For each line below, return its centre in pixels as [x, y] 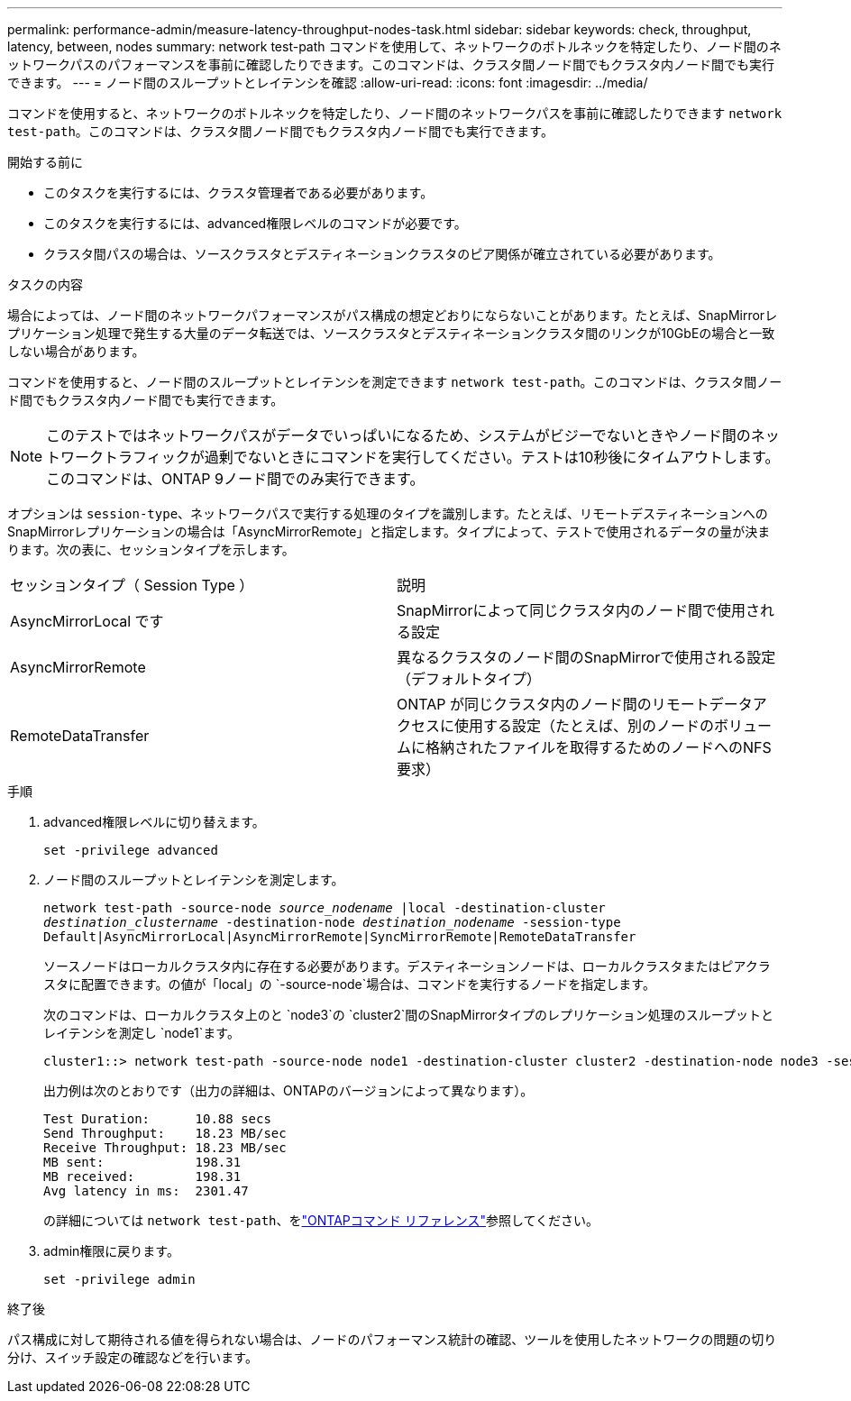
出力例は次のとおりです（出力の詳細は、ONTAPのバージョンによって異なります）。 [288, 1090]
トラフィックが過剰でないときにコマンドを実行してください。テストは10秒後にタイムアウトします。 [442, 457]
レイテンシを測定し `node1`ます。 [142, 1033]
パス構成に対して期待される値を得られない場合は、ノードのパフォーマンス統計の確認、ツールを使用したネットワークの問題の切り [392, 1339]
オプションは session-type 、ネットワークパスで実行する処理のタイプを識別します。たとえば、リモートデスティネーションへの [388, 513]
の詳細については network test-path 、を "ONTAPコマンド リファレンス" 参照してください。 [321, 1220]
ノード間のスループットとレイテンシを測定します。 [194, 879]
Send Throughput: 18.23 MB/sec [165, 1133]
